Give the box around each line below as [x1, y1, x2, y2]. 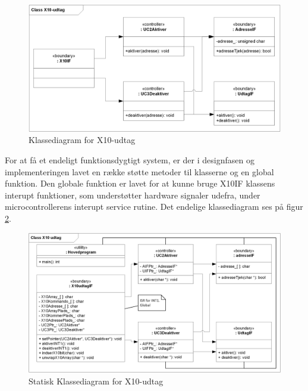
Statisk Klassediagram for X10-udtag [29, 374, 164, 387]
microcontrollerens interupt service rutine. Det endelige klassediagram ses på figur [5, 200, 303, 213]
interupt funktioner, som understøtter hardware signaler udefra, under [5, 188, 260, 201]
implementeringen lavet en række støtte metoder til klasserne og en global [5, 165, 274, 178]
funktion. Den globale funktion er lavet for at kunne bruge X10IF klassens [5, 177, 275, 190]
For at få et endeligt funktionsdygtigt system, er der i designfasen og [5, 154, 254, 166]
